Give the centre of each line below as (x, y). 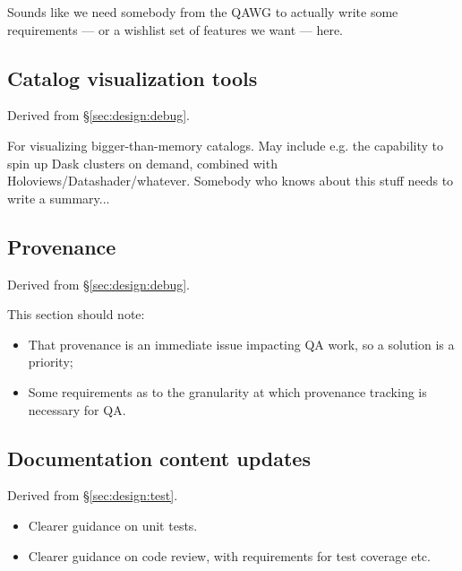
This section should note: (76, 314)
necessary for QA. (77, 409)
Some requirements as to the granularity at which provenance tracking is (227, 391)
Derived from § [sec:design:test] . (93, 495)
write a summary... (59, 198)
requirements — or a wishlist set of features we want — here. (175, 29)
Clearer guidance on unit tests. (113, 525)
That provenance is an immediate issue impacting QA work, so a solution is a (241, 344)
